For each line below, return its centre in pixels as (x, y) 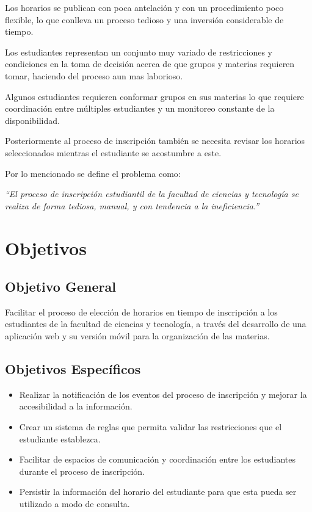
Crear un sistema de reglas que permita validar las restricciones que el (151, 427)
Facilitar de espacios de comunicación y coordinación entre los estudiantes (157, 459)
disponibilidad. (32, 120)
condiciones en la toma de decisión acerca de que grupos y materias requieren (150, 64)
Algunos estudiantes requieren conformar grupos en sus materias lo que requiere (154, 96)
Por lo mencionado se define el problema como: (93, 173)
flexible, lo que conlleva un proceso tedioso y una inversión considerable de (144, 19)
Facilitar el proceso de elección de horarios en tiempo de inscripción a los (141, 312)
